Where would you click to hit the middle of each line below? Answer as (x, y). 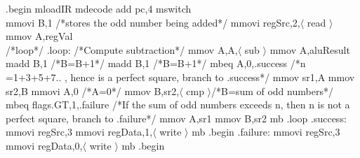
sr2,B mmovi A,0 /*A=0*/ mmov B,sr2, (93, 91)
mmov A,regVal (39, 36)
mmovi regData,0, (44, 145)
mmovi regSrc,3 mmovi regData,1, (79, 132)
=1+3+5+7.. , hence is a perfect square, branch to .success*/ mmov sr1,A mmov (180, 77)
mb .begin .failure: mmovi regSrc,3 (266, 132)
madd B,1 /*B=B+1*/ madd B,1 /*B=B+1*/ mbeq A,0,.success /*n (156, 63)
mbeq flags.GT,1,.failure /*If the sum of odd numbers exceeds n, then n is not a (178, 105)
